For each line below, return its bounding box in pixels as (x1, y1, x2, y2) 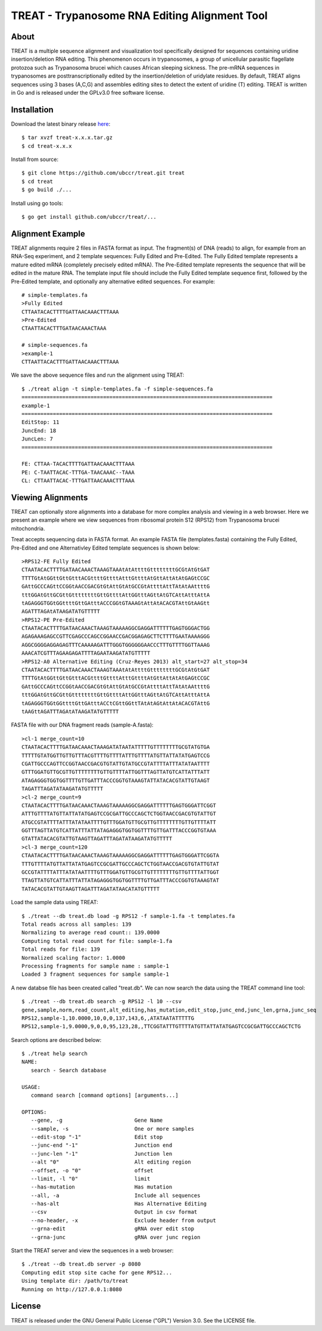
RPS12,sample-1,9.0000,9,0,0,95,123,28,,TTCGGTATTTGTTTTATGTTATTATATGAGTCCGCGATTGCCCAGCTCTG (21, 1023, 301, 1030)
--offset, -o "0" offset (30, 1167, 154, 1174)
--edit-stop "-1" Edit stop (30, 1133, 163, 1140)
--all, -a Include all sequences (30, 1192, 201, 1199)
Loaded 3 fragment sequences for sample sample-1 (21, 971, 170, 978)
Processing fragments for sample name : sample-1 (21, 963, 170, 969)
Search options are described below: (11, 1036, 102, 1043)
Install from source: (11, 156, 59, 163)
